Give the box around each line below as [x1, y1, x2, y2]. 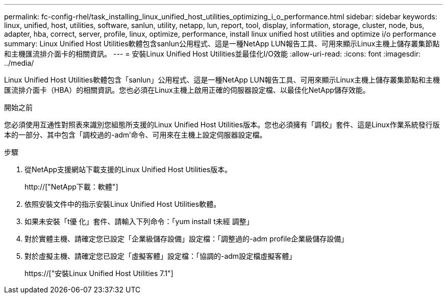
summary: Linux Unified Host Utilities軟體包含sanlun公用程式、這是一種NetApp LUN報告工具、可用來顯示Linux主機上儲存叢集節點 [4, 39, 440, 48]
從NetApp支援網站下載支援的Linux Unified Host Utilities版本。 [24, 165, 232, 174]
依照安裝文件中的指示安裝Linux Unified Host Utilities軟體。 [24, 200, 221, 208]
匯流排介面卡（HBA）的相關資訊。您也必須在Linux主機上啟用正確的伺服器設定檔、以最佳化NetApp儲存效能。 [4, 86, 370, 94]
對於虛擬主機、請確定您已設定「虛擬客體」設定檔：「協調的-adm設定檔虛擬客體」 [24, 252, 296, 260]
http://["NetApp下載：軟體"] [24, 182, 118, 191]
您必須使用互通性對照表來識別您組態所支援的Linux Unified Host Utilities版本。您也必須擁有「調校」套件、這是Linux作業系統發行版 [4, 120, 440, 129]
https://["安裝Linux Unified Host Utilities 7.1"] [24, 269, 173, 278]
